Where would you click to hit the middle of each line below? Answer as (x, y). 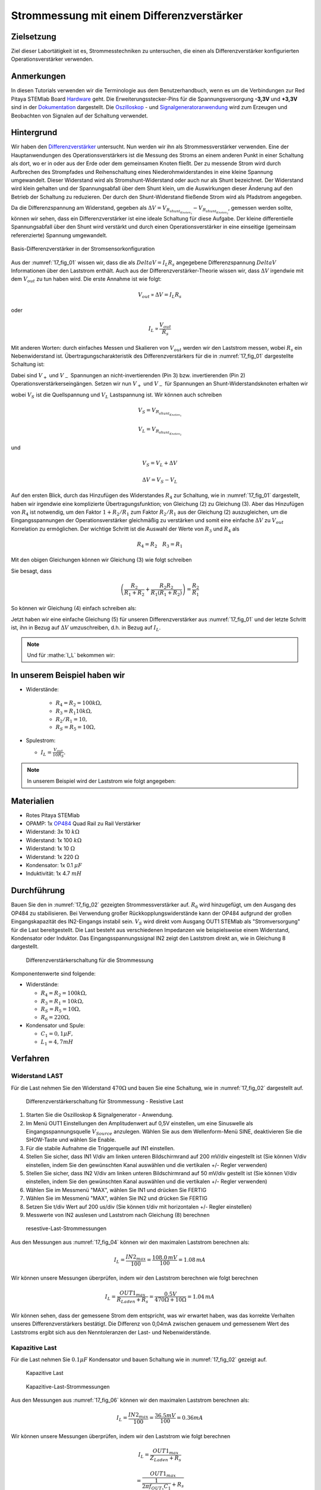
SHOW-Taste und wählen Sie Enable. (71, 1140)
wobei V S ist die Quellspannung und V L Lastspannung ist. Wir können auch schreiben (117, 395)
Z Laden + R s (166, 1458)
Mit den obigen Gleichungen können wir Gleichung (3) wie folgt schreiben (102, 560)
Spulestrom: (41, 741)
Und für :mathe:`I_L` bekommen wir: (71, 655)
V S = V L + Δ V (160, 464)
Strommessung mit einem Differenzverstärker (127, 15)
